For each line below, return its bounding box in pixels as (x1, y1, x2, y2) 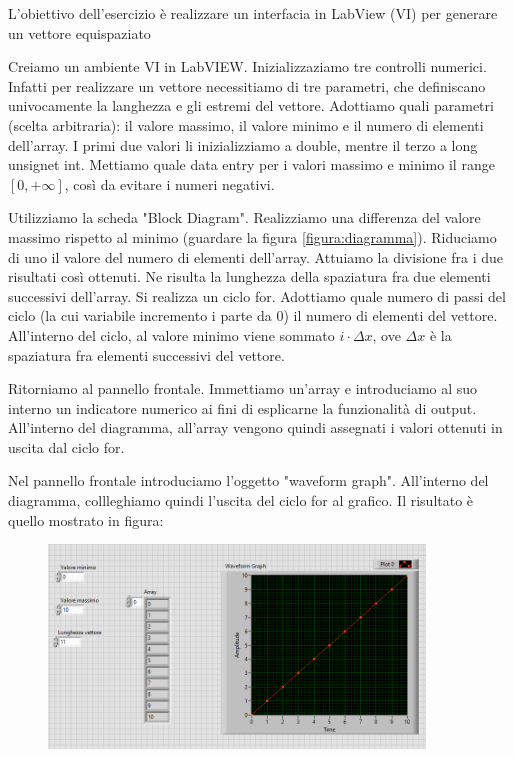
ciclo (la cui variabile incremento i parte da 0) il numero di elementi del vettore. (8, 305, 498, 326)
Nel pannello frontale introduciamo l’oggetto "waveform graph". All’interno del (8, 470, 489, 491)
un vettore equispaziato (8, 22, 151, 43)
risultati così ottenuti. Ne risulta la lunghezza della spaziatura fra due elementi (8, 266, 491, 287)
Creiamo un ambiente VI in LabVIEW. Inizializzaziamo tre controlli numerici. (8, 56, 487, 77)
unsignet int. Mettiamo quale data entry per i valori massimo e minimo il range (8, 154, 495, 175)
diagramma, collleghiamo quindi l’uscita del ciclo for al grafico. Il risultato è (8, 490, 474, 511)
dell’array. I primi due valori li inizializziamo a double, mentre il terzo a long (8, 134, 478, 155)
